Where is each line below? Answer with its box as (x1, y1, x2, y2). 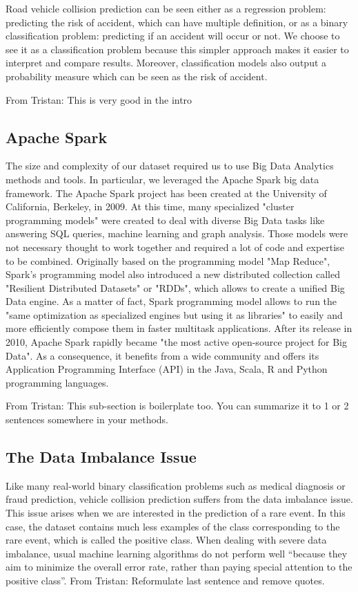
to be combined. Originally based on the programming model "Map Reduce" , (6, 253, 330, 268)
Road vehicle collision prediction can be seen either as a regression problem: (6, 1, 326, 15)
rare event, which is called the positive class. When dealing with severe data (6, 533, 327, 547)
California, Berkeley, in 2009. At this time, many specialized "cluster (6, 199, 295, 214)
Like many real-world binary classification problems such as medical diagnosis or (6, 478, 346, 492)
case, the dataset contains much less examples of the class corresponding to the (6, 519, 340, 533)
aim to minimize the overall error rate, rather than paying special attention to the (6, 559, 352, 574)
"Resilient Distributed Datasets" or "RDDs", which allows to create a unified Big (6, 280, 345, 295)
